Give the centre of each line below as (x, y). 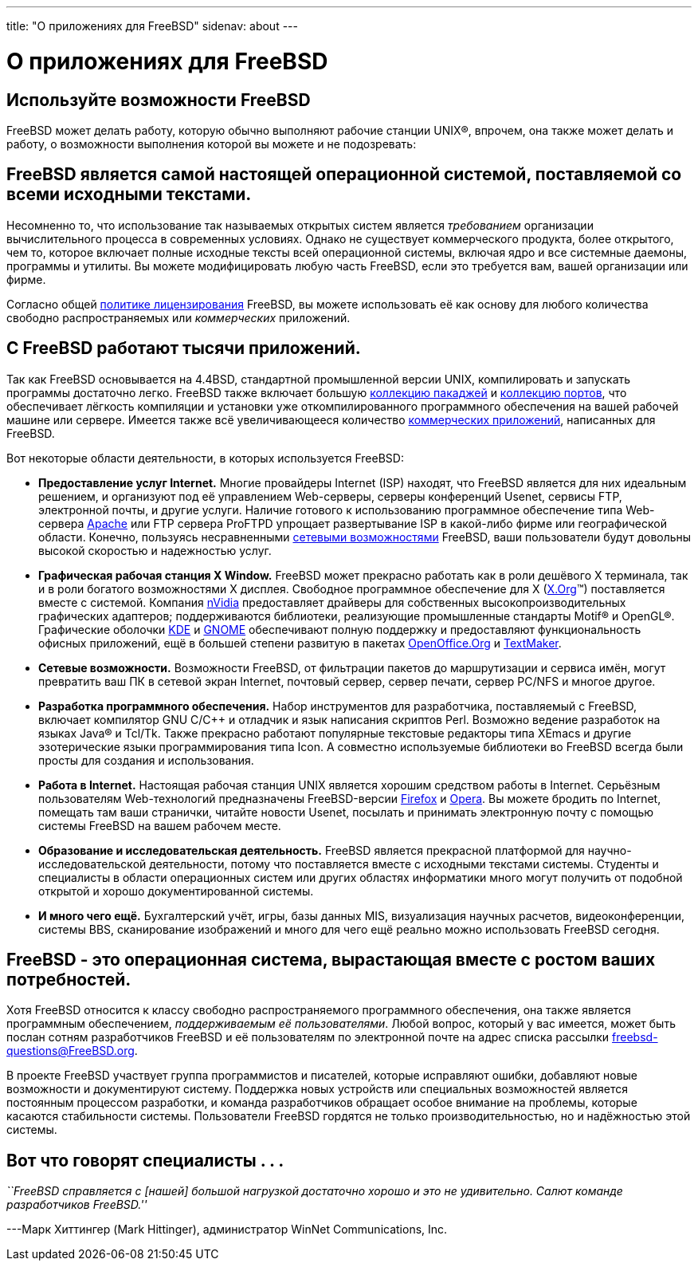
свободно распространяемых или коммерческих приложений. (178, 317)
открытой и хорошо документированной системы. (176, 891)
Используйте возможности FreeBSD (159, 100)
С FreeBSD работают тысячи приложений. (184, 348)
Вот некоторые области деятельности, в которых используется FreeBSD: (205, 458)
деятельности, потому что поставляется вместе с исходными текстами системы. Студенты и (404, 864)
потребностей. (69, 980)
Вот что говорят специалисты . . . (145, 1160)
